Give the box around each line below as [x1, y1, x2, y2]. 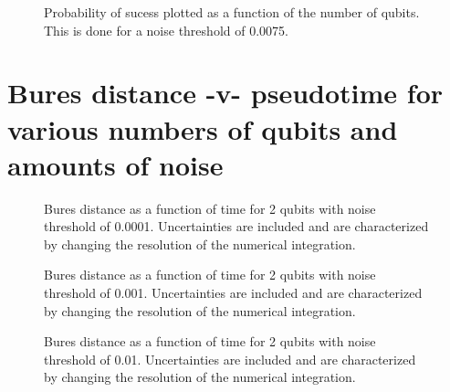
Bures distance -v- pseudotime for [7, 74, 444, 111]
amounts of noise [7, 145, 224, 183]
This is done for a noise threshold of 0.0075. [44, 20, 288, 39]
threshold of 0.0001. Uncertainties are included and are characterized [44, 217, 429, 236]
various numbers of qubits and [7, 110, 398, 147]
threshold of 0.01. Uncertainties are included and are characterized [44, 349, 416, 368]
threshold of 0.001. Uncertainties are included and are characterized [44, 283, 423, 302]
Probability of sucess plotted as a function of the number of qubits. [44, 3, 420, 21]
